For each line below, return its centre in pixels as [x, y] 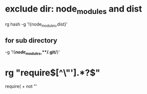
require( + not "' [21, 86]
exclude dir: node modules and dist [73, 10]
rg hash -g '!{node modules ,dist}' [37, 24]
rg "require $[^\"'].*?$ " [53, 73]
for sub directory [31, 40]
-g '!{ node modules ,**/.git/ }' [32, 53]
